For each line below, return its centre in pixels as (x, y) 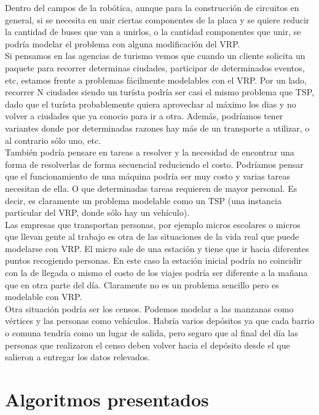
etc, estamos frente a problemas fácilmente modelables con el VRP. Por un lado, (156, 80)
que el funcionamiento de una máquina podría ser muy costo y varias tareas (148, 176)
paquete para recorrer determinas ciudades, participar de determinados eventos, (155, 67)
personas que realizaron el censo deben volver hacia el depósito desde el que (148, 345)
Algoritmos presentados (107, 399)
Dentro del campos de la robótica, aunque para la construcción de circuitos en (152, 7)
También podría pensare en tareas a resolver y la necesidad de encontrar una (150, 152)
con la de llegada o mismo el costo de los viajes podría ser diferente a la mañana (156, 273)
